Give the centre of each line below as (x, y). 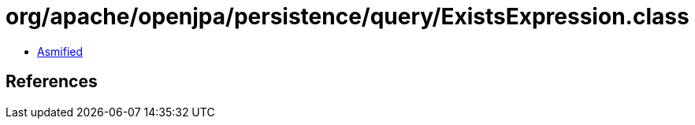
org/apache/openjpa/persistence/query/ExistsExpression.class (347, 17)
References (52, 82)
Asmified (60, 51)
